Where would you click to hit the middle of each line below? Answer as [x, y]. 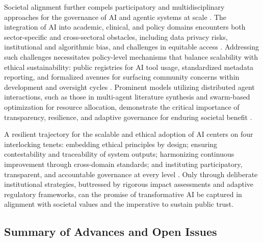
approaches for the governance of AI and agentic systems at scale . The [115, 17]
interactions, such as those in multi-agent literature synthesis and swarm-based [127, 97]
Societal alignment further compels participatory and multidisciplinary [114, 7]
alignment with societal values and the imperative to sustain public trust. [119, 204]
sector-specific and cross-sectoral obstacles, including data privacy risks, [116, 37]
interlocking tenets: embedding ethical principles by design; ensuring [111, 144]
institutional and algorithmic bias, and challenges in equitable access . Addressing [131, 47]
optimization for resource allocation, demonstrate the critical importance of [122, 106]
